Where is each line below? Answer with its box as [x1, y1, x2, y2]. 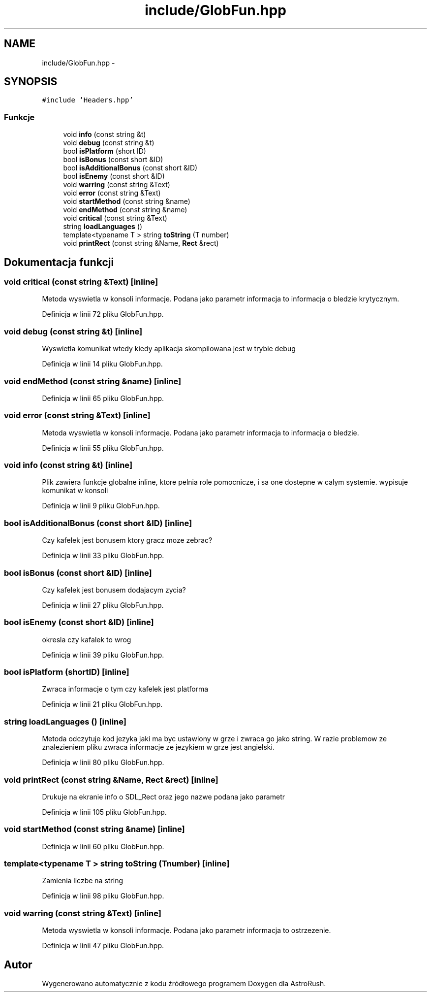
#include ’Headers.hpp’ [42, 96, 133, 104]
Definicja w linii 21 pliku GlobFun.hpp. [42, 700, 163, 709]
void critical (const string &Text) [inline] [4, 277, 158, 287]
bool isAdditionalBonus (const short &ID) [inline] [4, 518, 192, 528]
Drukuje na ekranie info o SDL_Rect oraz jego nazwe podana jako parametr [42, 792, 285, 801]
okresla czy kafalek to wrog [42, 635, 131, 644]
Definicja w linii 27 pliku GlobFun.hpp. [42, 600, 164, 609]
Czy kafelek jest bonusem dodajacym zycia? [42, 585, 186, 594]
